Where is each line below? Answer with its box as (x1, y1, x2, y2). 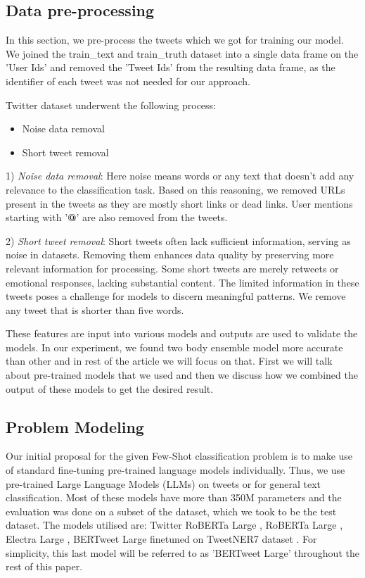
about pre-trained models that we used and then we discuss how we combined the (6, 367, 358, 382)
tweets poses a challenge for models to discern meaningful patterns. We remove (6, 289, 346, 303)
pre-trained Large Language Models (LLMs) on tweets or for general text (6, 476, 321, 491)
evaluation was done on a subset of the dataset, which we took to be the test (6, 503, 337, 518)
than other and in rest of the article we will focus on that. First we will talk (6, 353, 333, 368)
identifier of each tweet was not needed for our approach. (6, 73, 250, 88)
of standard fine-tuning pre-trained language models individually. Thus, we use (6, 463, 345, 477)
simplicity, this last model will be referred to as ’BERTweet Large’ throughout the (6, 545, 359, 560)
